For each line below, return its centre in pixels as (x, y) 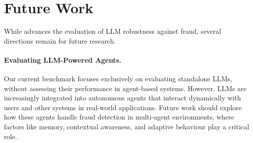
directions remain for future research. (60, 40)
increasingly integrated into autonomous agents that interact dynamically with (123, 98)
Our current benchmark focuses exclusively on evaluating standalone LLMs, (118, 79)
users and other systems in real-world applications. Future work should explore (123, 107)
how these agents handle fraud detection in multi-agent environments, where (119, 117)
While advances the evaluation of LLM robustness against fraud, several (113, 31)
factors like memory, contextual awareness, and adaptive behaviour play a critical (127, 127)
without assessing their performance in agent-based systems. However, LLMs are (125, 88)
